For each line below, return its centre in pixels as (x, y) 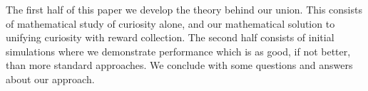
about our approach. (50, 79)
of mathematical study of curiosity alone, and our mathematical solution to (170, 23)
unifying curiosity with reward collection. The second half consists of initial (170, 37)
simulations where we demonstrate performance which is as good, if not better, (178, 51)
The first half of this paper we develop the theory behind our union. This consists (184, 9)
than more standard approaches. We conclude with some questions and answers (179, 65)
